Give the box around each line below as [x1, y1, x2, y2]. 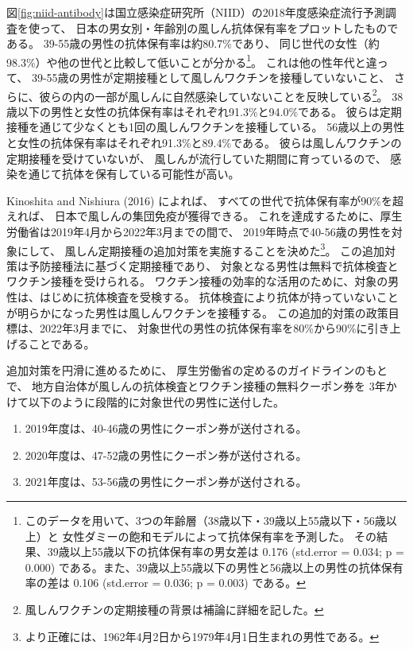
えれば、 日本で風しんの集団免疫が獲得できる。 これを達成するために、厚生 [6, 208, 403, 224]
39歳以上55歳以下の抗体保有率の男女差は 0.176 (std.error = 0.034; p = [47, 543, 404, 560]
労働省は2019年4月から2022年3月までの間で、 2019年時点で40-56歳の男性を [6, 223, 392, 240]
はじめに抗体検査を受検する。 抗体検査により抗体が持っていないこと [39, 289, 399, 305]
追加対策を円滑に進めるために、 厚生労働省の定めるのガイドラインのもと [6, 362, 388, 379]
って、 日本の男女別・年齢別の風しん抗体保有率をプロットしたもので [39, 19, 399, 36]
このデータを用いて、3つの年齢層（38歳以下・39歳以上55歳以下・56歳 [25, 512, 386, 528]
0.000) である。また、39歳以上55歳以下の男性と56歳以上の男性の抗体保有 [25, 558, 403, 575]
